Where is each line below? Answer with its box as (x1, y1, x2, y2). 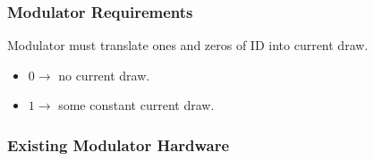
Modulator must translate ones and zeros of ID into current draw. (7, 36, 369, 55)
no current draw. (58, 65, 150, 84)
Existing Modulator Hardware (7, 133, 230, 156)
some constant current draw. (58, 96, 215, 114)
